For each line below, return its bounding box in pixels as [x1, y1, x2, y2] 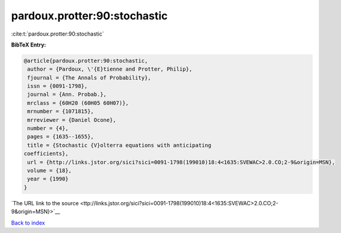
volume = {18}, [27, 167, 72, 174]
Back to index [11, 219, 45, 226]
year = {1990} [27, 176, 69, 182]
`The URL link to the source [11, 199, 79, 206]
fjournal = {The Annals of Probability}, [27, 74, 151, 81]
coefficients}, [23, 150, 69, 157]
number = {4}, [27, 125, 69, 132]
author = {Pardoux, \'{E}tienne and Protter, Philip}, [27, 66, 193, 72]
